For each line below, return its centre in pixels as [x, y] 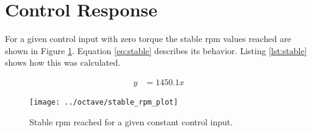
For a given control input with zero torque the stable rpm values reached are [148, 39]
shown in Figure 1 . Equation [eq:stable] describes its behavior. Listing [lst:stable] [156, 50]
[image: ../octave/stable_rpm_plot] [104, 102]
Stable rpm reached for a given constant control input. [131, 121]
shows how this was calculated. [63, 62]
